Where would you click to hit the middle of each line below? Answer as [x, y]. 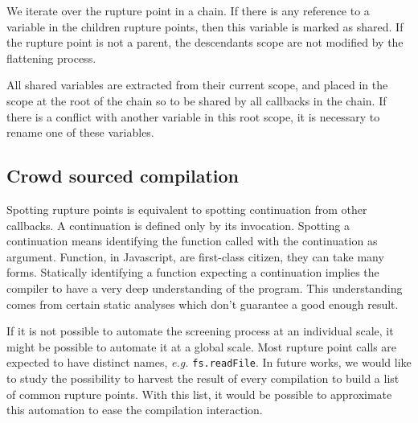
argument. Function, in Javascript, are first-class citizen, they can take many [195, 256]
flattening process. [51, 57]
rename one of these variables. [80, 132]
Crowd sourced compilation [123, 176]
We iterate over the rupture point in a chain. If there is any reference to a [188, 10]
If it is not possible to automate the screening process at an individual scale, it [200, 331]
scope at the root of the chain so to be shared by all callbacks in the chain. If [197, 100]
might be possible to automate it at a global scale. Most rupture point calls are [202, 346]
